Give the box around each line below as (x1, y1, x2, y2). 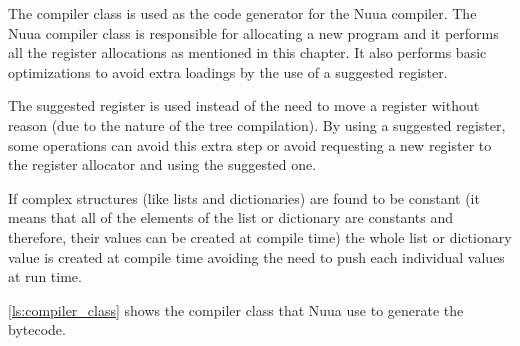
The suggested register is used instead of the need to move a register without (8, 95, 480, 116)
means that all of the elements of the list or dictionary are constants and (8, 207, 453, 228)
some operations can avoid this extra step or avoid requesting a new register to (8, 134, 492, 155)
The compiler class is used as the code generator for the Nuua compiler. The (8, 3, 477, 23)
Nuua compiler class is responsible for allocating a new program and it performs (8, 22, 499, 43)
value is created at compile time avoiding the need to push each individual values (8, 246, 505, 267)
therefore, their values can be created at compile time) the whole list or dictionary (8, 226, 512, 247)
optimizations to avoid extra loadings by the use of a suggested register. (8, 61, 448, 82)
